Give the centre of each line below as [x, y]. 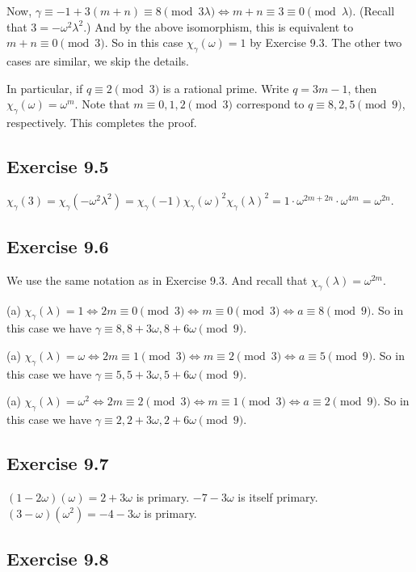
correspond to [270, 104]
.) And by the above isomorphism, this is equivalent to [219, 26]
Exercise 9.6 [58, 246]
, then [362, 88]
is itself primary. [278, 496]
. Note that [102, 104]
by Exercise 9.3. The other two [326, 42]
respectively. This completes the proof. [102, 122]
